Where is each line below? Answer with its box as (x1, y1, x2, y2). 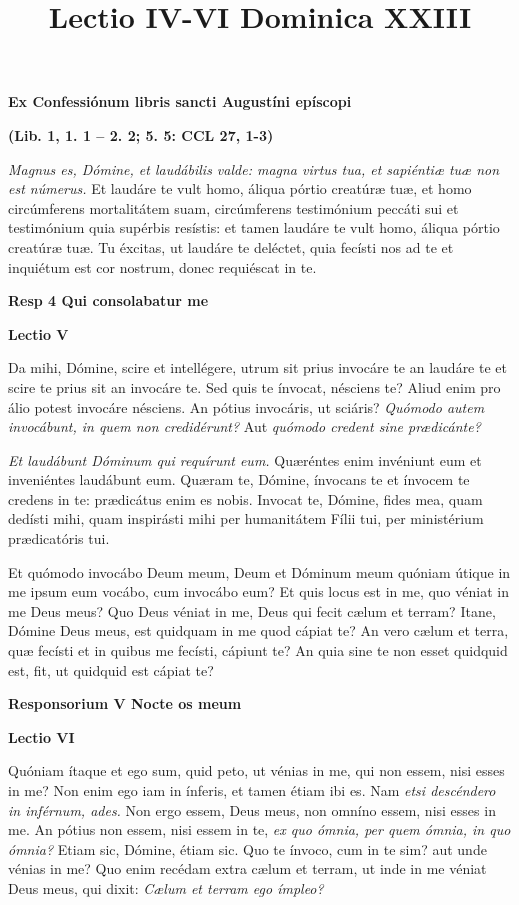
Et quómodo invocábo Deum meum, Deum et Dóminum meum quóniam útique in (8, 561, 511, 582)
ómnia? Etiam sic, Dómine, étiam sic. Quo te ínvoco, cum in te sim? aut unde (8, 838, 487, 859)
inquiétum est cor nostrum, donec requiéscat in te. (8, 256, 317, 277)
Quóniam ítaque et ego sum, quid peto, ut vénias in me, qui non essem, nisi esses (8, 760, 505, 781)
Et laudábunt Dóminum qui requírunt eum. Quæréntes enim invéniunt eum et (8, 449, 482, 470)
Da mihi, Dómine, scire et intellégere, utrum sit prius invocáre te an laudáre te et (8, 357, 507, 378)
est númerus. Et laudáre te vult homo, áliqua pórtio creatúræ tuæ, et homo (8, 178, 472, 199)
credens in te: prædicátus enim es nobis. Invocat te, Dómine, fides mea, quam (8, 488, 483, 509)
